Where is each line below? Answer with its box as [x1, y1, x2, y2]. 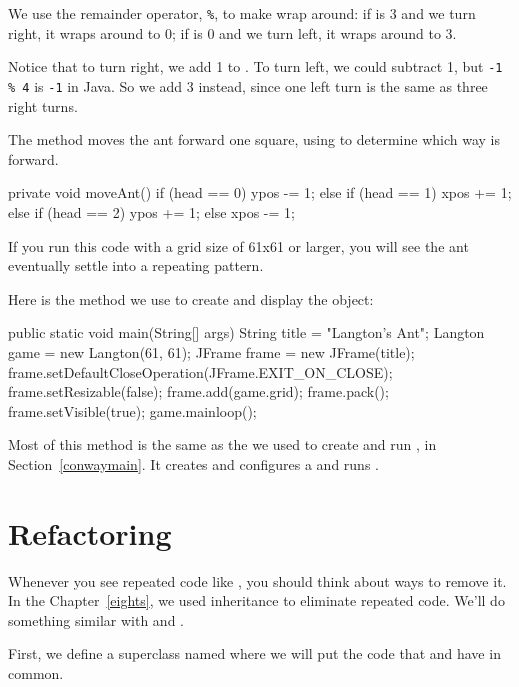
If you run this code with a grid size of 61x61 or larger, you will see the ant [8, 235, 469, 256]
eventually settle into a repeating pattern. [8, 255, 264, 276]
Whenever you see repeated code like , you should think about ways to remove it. [8, 570, 507, 591]
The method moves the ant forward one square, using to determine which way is [8, 129, 500, 150]
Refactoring [8, 512, 172, 553]
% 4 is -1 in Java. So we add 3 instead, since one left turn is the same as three [8, 75, 488, 96]
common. [8, 662, 64, 683]
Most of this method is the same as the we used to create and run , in [8, 434, 437, 455]
